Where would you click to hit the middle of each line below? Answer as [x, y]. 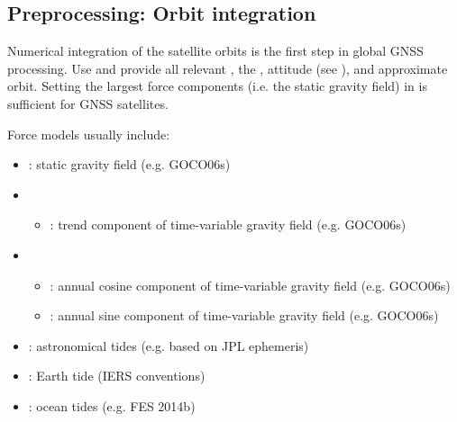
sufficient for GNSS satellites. [88, 103]
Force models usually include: [89, 134]
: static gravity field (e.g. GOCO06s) [129, 164]
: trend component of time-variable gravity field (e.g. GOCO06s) [228, 224]
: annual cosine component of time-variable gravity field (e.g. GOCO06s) [250, 285]
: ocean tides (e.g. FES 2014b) [112, 405]
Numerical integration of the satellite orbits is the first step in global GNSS [215, 51]
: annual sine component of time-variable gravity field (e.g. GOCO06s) [244, 315]
